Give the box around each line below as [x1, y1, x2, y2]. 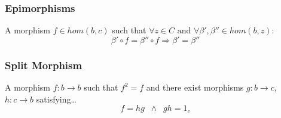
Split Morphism [5, 57, 83, 72]
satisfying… [36, 92, 77, 105]
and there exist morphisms [146, 81, 244, 94]
